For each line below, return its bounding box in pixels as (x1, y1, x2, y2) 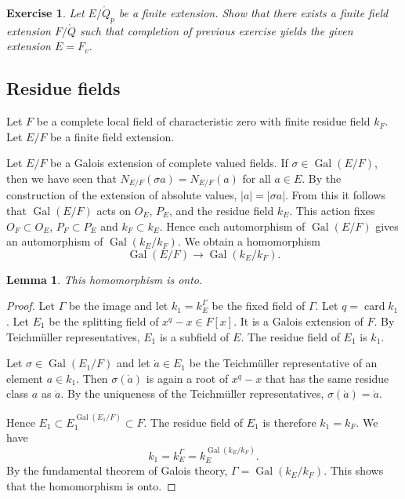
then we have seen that (6, 169, 117, 186)
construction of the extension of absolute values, (6, 187, 237, 203)
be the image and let (68, 297, 168, 314)
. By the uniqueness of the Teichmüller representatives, (60, 385, 324, 402)
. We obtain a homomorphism (177, 233, 321, 249)
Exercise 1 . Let (6, 5, 85, 20)
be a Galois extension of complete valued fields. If (50, 155, 288, 171)
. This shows (324, 462, 384, 479)
